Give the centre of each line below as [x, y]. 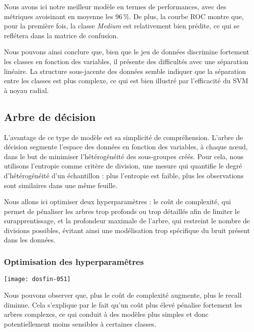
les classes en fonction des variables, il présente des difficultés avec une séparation [126, 61]
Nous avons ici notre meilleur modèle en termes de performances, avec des [115, 6]
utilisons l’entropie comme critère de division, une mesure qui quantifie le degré [123, 166]
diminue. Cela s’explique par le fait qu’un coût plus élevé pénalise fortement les [123, 304]
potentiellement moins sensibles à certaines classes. [80, 323]
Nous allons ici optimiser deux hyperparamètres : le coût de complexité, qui [117, 202]
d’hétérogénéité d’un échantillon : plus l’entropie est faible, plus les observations [124, 175]
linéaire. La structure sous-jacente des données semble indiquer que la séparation [125, 71]
